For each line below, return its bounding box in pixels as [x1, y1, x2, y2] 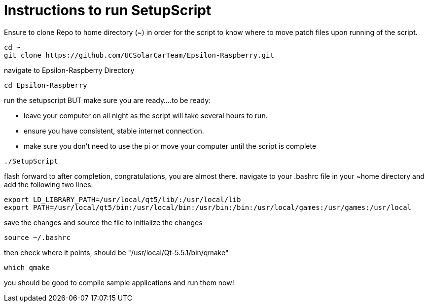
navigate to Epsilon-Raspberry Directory [4, 66, 135, 74]
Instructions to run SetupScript [4, 2, 212, 19]
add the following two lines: [4, 180, 93, 189]
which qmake [4, 263, 50, 272]
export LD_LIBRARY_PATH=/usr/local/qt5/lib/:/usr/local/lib [4, 195, 241, 204]
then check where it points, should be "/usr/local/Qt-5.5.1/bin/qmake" [4, 248, 229, 257]
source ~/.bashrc [4, 233, 71, 241]
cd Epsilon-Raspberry [4, 81, 87, 89]
